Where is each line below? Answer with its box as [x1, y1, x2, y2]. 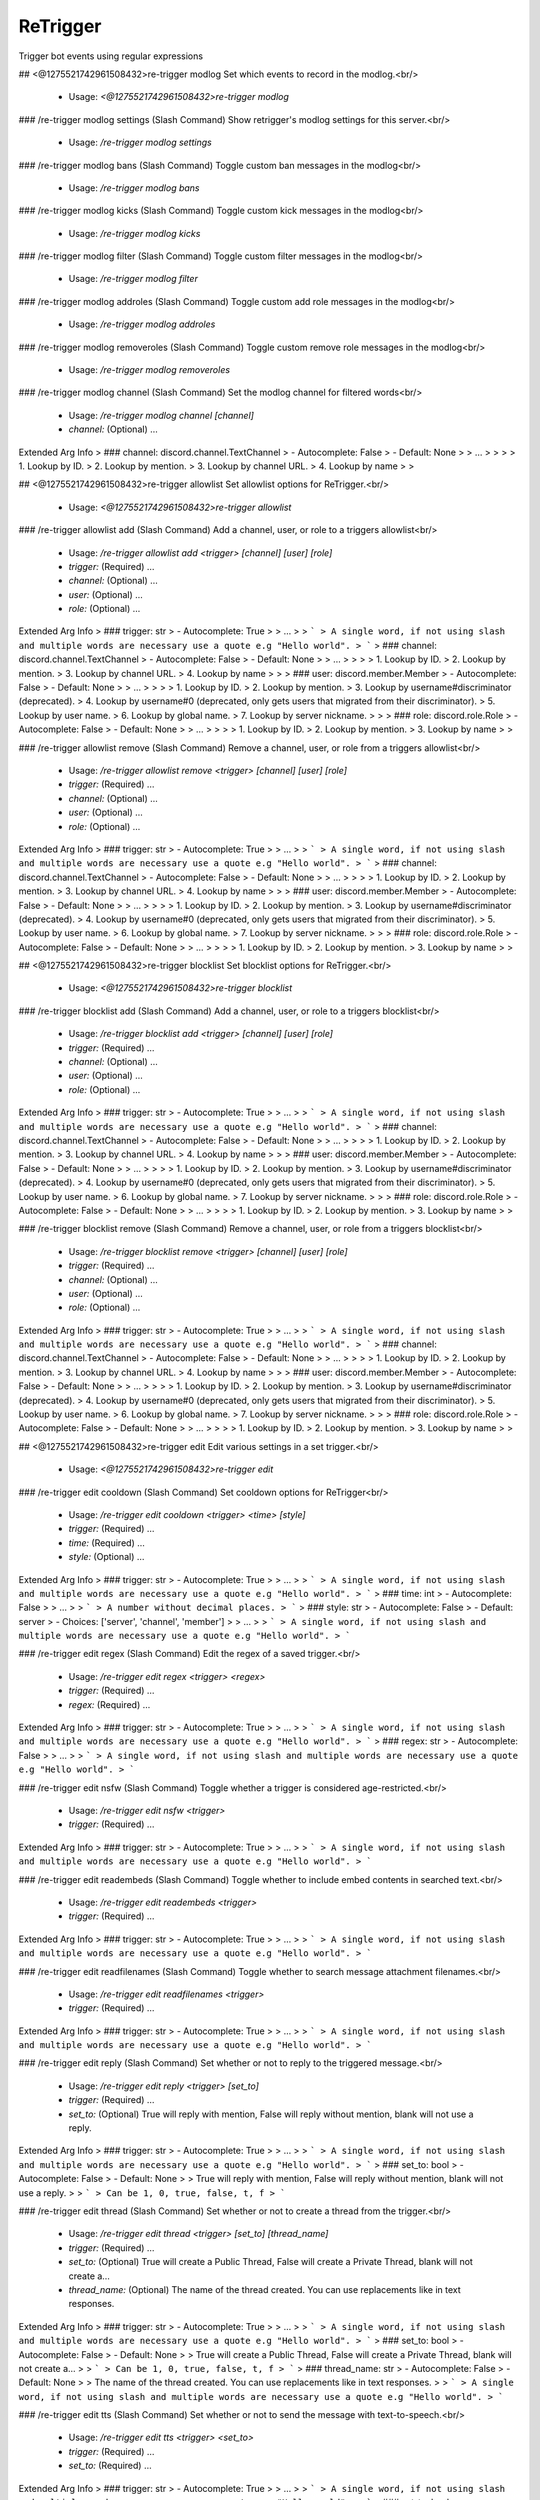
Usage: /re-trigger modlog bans [68, 181, 200, 194]
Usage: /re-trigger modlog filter [68, 273, 199, 285]
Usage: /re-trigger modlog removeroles [68, 364, 230, 376]
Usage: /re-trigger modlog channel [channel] [68, 409, 255, 421]
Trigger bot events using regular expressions [18, 50, 204, 62]
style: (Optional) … [68, 1551, 145, 1563]
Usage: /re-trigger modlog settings [68, 136, 212, 149]
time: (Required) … [68, 1536, 145, 1549]
